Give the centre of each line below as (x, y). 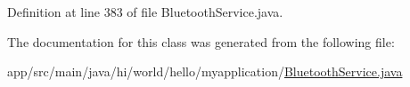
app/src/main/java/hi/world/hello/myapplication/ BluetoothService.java (205, 71)
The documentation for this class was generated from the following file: (201, 41)
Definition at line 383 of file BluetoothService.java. (145, 12)
